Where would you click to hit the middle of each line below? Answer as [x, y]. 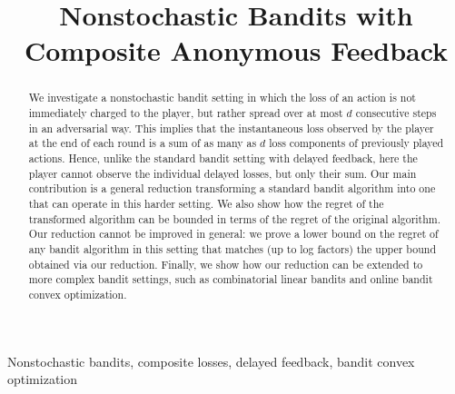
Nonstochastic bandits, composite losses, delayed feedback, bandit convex [211, 361]
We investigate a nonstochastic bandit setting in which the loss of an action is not [222, 98]
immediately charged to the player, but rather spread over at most [186, 113]
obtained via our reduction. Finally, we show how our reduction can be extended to [226, 264]
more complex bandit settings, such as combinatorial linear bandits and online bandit [231, 279]
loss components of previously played [356, 143]
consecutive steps [396, 113]
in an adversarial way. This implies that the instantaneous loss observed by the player [231, 128]
